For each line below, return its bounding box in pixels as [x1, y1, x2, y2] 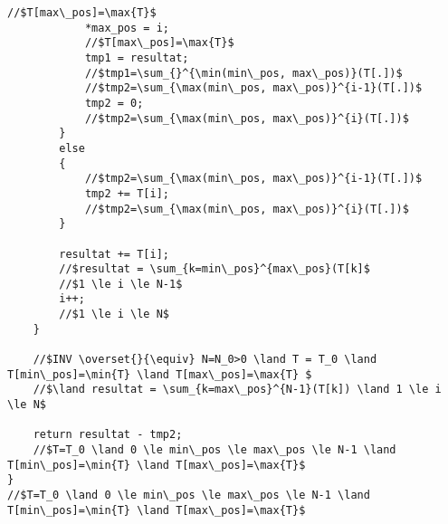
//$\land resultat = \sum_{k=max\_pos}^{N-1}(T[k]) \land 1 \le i [33, 383, 442, 396]
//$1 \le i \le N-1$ [59, 277, 183, 291]
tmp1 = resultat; [84, 51, 189, 64]
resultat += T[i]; [59, 247, 169, 261]
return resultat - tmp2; [33, 428, 183, 442]
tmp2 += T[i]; [84, 186, 169, 200]
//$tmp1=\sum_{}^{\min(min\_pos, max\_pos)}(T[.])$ [84, 66, 403, 80]
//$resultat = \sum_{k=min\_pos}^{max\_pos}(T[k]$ [59, 262, 370, 276]
